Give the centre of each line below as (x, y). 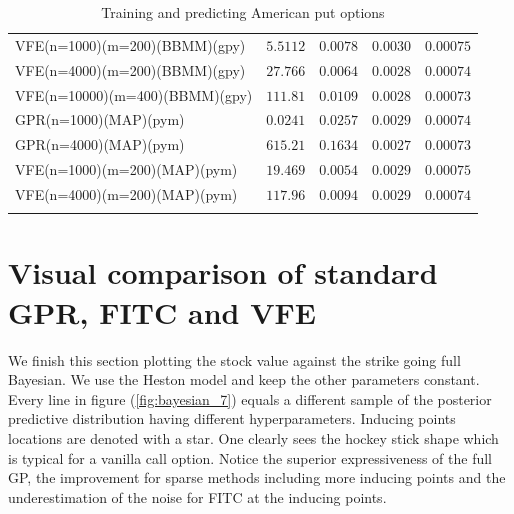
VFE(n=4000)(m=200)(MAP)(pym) (126, 193)
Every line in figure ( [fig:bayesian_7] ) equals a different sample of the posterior (250, 398)
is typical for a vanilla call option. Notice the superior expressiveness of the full (250, 457)
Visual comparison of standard (223, 272)
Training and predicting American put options (243, 12)
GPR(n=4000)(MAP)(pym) (100, 144)
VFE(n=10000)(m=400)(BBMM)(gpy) (134, 94)
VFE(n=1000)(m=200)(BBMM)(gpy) (130, 44)
